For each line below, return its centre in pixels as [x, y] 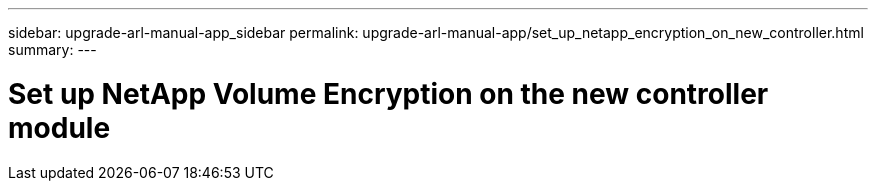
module [59, 127]
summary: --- [52, 49]
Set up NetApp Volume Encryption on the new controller [388, 93]
